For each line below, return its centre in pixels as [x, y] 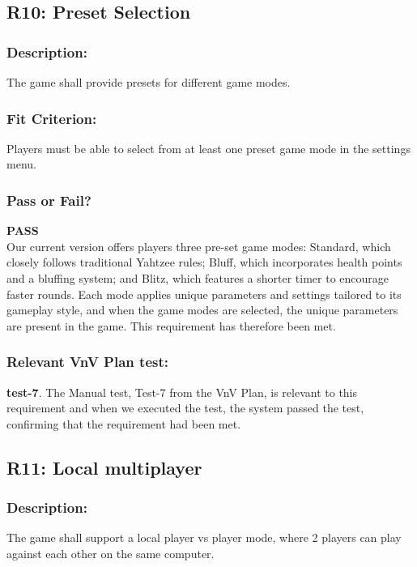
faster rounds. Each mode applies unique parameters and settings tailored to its [204, 294]
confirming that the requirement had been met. [124, 423]
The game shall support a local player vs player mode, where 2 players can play [204, 537]
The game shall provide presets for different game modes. [149, 82]
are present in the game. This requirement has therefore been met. [171, 325]
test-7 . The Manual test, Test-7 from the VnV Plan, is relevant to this [182, 392]
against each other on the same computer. [111, 553]
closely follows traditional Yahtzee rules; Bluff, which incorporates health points [204, 262]
